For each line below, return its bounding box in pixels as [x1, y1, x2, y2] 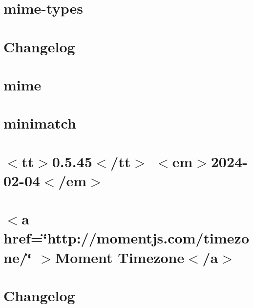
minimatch [3, 113, 76, 133]
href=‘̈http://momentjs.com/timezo [3, 228, 250, 248]
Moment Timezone [55, 247, 185, 267]
